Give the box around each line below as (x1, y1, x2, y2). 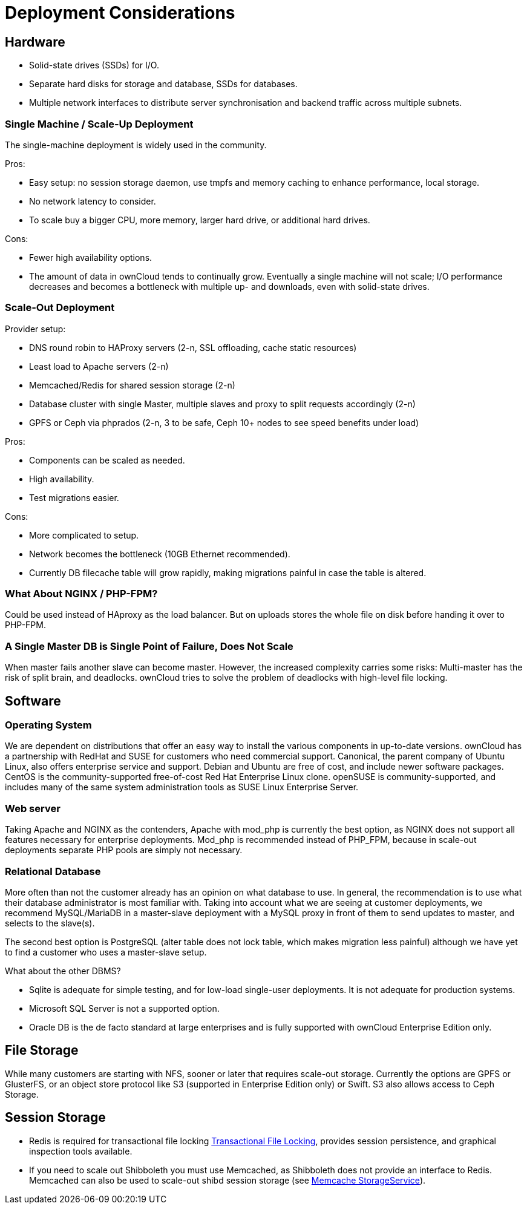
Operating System (5, 719, 92, 732)
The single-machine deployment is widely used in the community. (5, 139, 267, 150)
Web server (5, 802, 61, 814)
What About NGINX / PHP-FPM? (5, 588, 158, 600)
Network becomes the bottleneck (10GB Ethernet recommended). (29, 548, 290, 559)
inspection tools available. (29, 1145, 133, 1156)
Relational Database (5, 865, 101, 877)
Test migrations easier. (29, 492, 119, 503)
